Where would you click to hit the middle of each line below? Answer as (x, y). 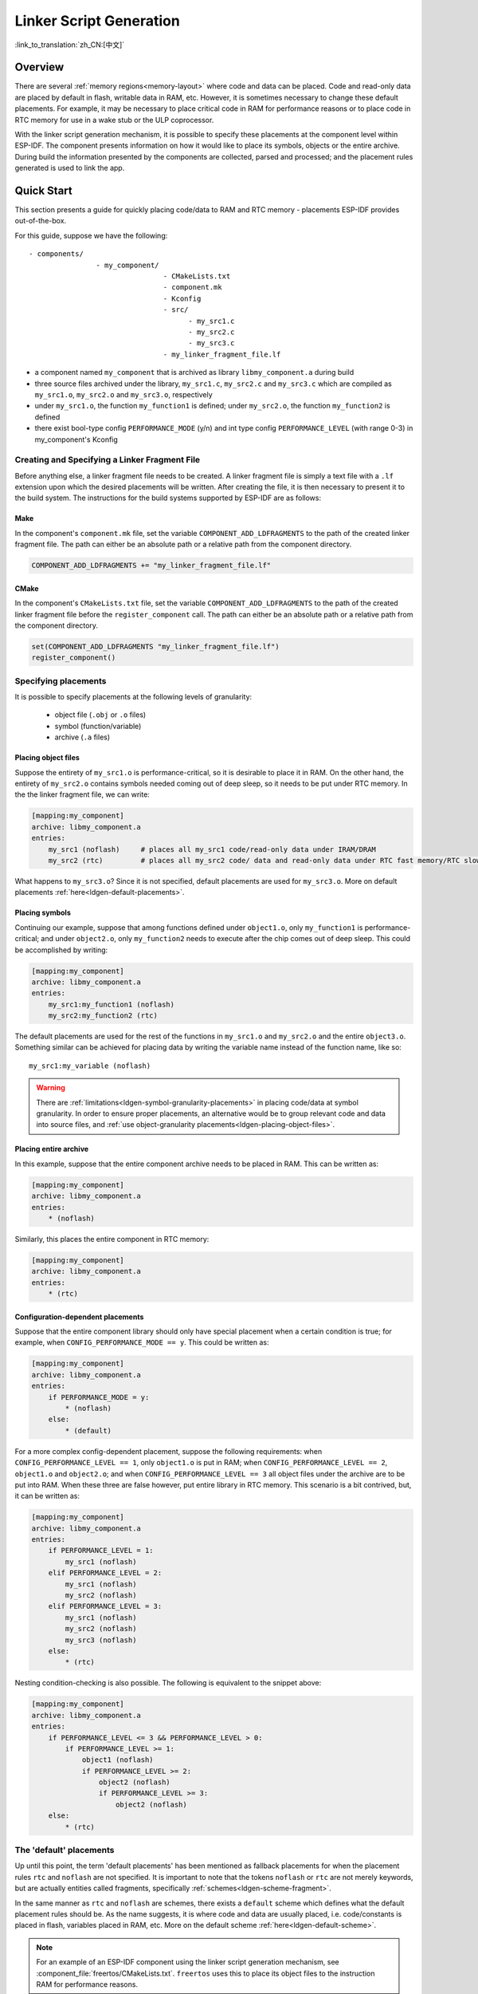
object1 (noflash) (118, 1760)
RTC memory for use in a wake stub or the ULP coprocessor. (114, 120)
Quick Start (43, 191)
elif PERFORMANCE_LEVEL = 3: (105, 1606)
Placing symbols (43, 912)
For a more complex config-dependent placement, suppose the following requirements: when (168, 1451)
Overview (39, 67)
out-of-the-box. (41, 221)
